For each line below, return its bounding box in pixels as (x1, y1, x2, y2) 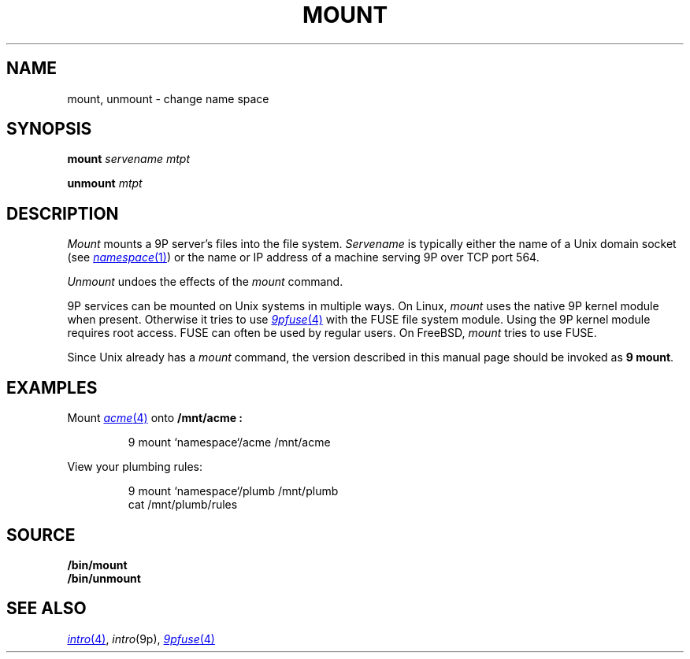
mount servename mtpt (67, 152, 191, 166)
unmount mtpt (67, 176, 143, 191)
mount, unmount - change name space (67, 91, 269, 106)
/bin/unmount (67, 571, 141, 585)
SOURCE (6, 524, 76, 545)
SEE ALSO (6, 598, 87, 619)
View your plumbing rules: (67, 460, 203, 474)
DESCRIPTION (6, 203, 119, 224)
